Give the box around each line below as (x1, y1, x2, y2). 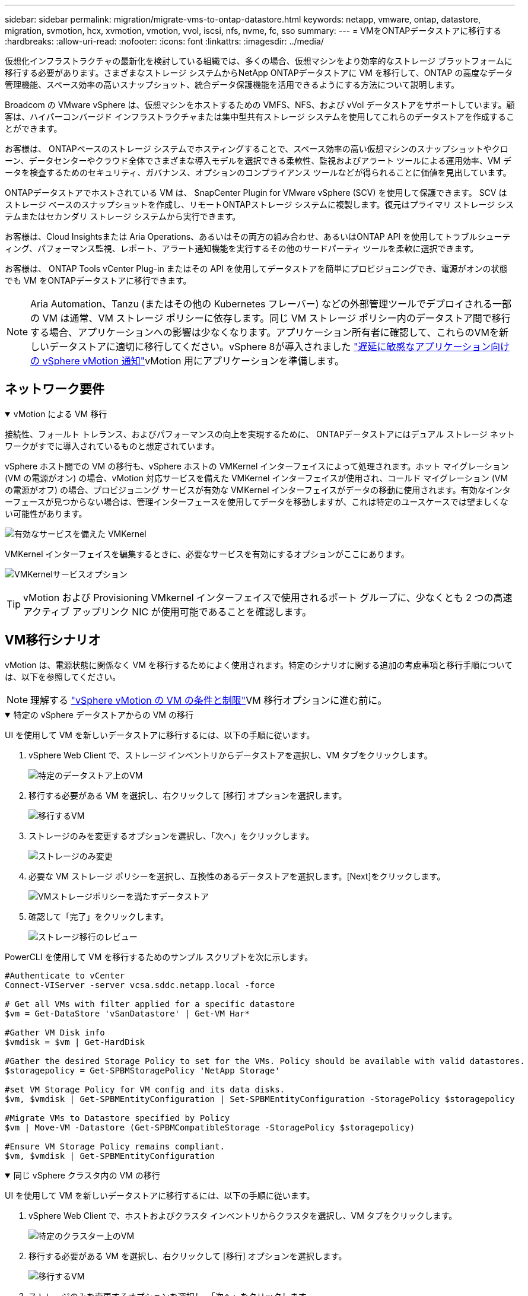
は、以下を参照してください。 (5, 671, 121, 682)
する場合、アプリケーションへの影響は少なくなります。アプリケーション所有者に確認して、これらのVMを (30, 326, 500, 338)
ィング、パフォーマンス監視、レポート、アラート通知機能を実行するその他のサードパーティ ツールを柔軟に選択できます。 (5, 243, 479, 253)
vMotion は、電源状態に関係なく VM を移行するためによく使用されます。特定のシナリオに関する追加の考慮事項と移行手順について (5, 659, 513, 670)
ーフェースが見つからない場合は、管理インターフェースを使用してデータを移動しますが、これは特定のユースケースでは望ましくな (5, 496, 508, 507)
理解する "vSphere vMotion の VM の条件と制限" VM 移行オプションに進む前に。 (30, 694, 387, 706)
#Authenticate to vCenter (5, 970, 125, 980)
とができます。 (5, 123, 62, 134)
